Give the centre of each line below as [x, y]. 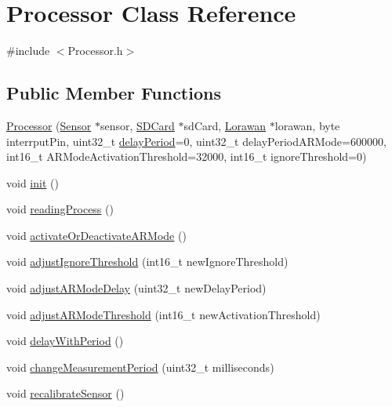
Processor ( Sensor [49, 125]
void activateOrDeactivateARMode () [96, 235]
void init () [33, 182]
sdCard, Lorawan [225, 125]
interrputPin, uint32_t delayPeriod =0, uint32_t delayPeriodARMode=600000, [196, 141]
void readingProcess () [60, 209]
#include [28, 51]
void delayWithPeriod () [65, 341]
